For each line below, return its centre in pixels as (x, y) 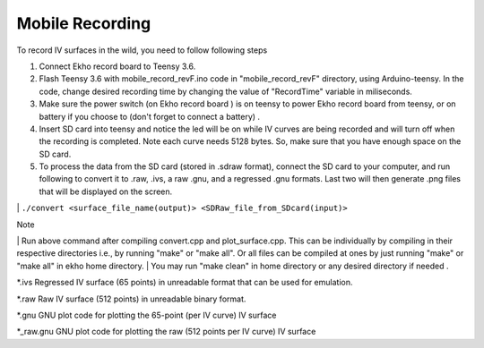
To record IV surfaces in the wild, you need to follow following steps (142, 50)
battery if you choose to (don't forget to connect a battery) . (149, 116)
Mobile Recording (84, 23)
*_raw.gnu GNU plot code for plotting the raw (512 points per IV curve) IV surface (166, 332)
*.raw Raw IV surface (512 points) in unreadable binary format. (131, 299)
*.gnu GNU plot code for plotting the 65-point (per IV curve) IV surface (147, 315)
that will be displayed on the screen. (106, 191)
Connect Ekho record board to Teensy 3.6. (117, 66)
